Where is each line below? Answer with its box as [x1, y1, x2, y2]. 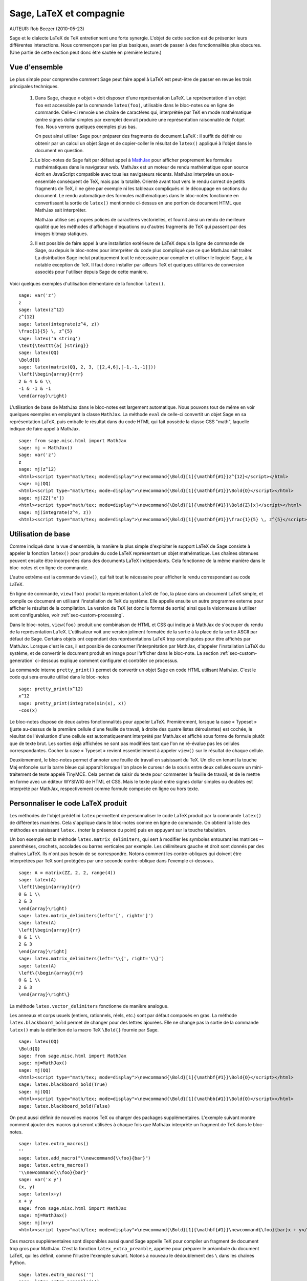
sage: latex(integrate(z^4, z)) [18, 321, 100, 327]
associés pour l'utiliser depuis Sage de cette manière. [35, 269, 148, 275]
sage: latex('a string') [18, 336, 81, 341]
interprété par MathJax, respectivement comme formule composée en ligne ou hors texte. [9, 786, 200, 792]
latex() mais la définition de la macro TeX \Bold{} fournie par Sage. [9, 1026, 159, 1032]
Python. [9, 1259, 26, 1266]
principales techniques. [9, 84, 59, 90]
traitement [9, 771, 31, 777]
